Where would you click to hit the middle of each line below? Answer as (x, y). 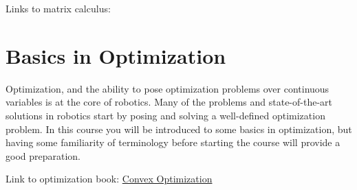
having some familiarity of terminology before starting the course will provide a (173, 142)
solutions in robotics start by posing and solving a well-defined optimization (165, 115)
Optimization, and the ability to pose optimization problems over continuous (167, 88)
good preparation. (43, 155)
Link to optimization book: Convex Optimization (109, 179)
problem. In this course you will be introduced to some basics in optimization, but (179, 129)
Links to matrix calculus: (58, 8)
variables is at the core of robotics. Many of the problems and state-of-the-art (169, 102)
